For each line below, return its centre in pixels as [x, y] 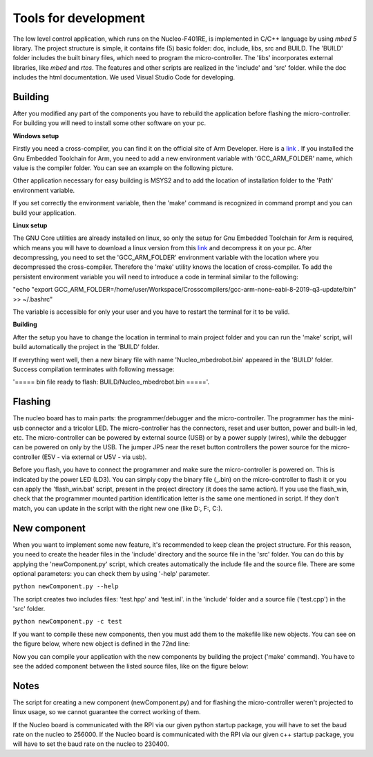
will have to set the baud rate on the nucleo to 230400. [91, 744]
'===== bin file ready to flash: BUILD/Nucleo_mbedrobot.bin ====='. [111, 382]
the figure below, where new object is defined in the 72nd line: [101, 644]
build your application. [45, 213]
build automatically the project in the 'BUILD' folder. [86, 347]
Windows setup [36, 135]
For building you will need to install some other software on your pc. [109, 123]
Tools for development [79, 18]
